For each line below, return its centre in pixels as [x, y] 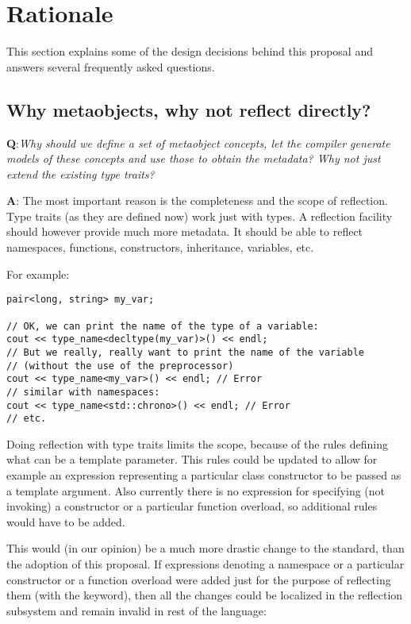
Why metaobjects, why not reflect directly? [189, 109]
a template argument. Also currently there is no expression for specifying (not [196, 490]
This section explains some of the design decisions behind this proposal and [190, 51]
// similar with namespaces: [83, 392]
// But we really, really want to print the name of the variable [186, 352]
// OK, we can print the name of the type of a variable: [163, 326]
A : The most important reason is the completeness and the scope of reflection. [197, 200]
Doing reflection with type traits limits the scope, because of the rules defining [197, 443]
